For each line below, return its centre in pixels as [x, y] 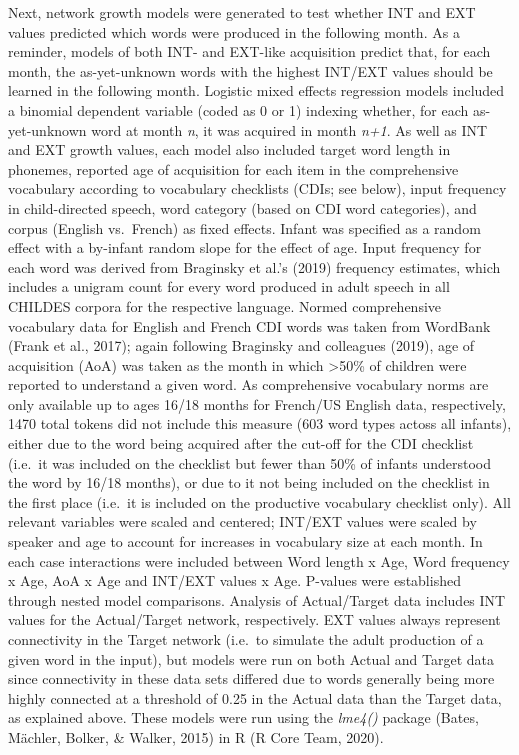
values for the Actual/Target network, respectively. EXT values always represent [254, 619]
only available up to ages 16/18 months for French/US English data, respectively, [257, 403]
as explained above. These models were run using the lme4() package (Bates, [243, 717]
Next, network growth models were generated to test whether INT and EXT [242, 12]
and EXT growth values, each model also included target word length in [229, 149]
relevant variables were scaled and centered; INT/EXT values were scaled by [242, 521]
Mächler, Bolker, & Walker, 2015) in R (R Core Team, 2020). [196, 736]
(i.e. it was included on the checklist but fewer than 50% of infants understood [250, 462]
